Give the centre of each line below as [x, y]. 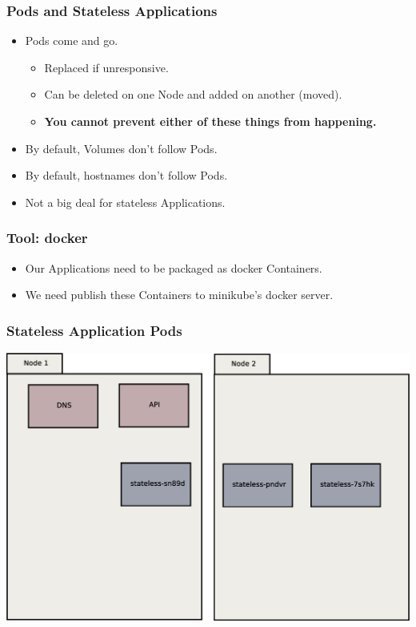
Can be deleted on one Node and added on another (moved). [193, 94]
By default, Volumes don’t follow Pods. [121, 148]
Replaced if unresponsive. [106, 67]
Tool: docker [47, 238]
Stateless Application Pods [94, 330]
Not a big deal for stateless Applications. [125, 202]
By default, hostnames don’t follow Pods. [126, 175]
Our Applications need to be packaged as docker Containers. [174, 267]
